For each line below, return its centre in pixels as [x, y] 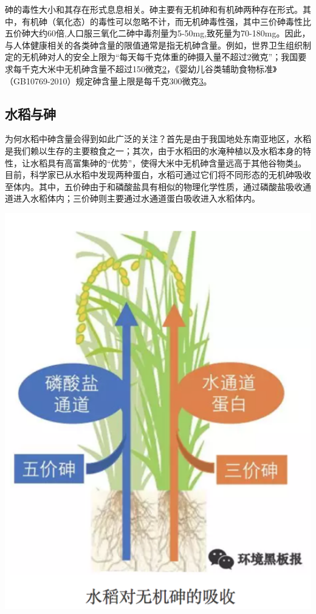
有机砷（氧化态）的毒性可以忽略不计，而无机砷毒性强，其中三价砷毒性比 [166, 21]
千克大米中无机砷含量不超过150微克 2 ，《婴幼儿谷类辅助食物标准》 [149, 68]
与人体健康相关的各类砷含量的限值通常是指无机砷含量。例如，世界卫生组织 [154, 45]
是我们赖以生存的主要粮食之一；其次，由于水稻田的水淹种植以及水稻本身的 [154, 150]
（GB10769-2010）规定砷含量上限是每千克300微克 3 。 [108, 80]
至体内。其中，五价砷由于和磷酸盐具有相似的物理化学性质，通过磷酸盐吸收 [154, 186]
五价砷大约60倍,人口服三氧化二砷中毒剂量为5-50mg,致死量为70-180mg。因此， [158, 33]
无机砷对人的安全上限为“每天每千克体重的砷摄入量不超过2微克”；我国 [160, 57]
